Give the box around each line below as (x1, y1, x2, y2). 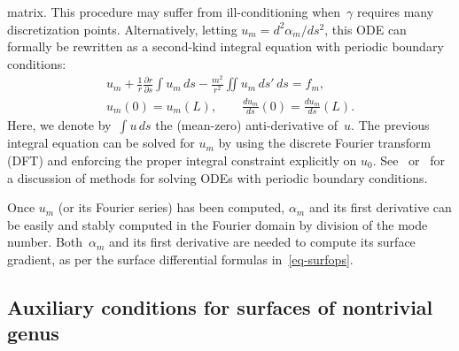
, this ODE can (324, 19, 407, 38)
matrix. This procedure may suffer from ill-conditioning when (7, 3, 341, 20)
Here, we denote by (7, 116, 112, 134)
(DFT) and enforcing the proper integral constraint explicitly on (7, 150, 357, 169)
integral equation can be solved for (7, 134, 195, 152)
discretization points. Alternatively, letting (7, 19, 237, 38)
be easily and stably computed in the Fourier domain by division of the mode (7, 215, 428, 233)
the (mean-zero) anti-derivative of (155, 116, 338, 134)
